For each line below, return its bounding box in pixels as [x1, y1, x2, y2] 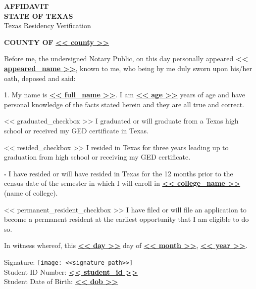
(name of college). [4, 187, 58, 198]
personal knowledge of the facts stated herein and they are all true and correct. [4, 99, 245, 109]
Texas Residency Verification [4, 20, 91, 31]
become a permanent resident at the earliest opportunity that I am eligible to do [4, 214, 249, 224]
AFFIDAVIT [4, 1, 49, 11]
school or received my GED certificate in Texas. [4, 125, 149, 135]
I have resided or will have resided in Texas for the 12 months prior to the [8, 168, 233, 178]
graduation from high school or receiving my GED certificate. [4, 152, 191, 162]
